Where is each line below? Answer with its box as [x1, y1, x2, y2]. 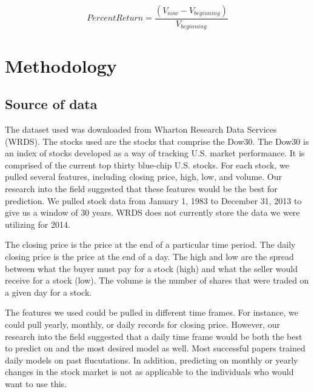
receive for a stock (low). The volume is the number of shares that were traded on [5, 274, 309, 287]
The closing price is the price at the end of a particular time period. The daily [5, 238, 296, 251]
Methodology [5, 53, 117, 78]
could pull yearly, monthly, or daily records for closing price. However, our [5, 317, 280, 330]
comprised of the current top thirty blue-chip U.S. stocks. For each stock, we [5, 158, 289, 171]
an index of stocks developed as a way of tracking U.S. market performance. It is [5, 147, 305, 159]
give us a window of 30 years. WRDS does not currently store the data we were [5, 206, 300, 219]
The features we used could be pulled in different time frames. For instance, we [5, 306, 299, 319]
